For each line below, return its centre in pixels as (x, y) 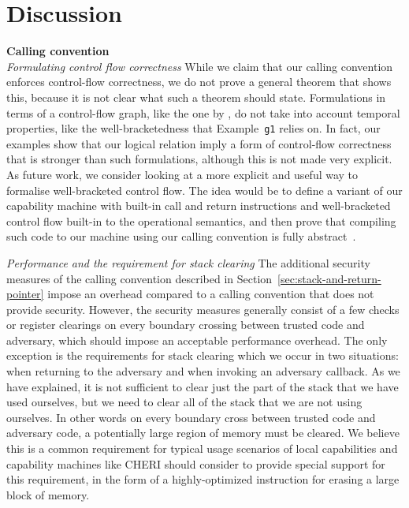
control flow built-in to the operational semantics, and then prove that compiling (201, 220)
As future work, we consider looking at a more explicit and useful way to (182, 174)
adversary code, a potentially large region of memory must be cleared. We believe (203, 433)
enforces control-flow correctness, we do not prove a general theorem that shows (199, 82)
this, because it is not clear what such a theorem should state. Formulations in (196, 97)
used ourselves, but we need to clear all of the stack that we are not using (184, 402)
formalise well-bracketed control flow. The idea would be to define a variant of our (204, 190)
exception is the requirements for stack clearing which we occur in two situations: (203, 355)
